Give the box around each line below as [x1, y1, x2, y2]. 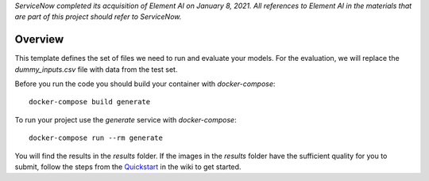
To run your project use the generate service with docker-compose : [14, 115, 238, 124]
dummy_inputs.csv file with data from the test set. [14, 64, 178, 74]
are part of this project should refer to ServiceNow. [14, 12, 182, 21]
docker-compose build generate [29, 97, 151, 107]
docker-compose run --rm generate [29, 134, 163, 142]
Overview [14, 32, 64, 47]
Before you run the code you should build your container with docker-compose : [14, 79, 276, 89]
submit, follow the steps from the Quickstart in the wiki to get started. [14, 162, 242, 172]
